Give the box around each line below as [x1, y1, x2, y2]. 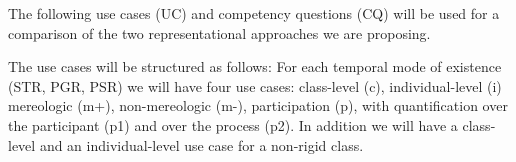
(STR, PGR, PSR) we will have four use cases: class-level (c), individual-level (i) [8, 75, 502, 96]
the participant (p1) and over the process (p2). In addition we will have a [8, 114, 458, 135]
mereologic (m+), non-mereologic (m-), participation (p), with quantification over [8, 95, 508, 116]
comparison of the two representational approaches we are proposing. [8, 22, 431, 43]
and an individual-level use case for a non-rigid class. [39, 134, 364, 155]
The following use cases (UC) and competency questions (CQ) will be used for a [8, 3, 500, 23]
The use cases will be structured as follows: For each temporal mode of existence [8, 56, 502, 77]
